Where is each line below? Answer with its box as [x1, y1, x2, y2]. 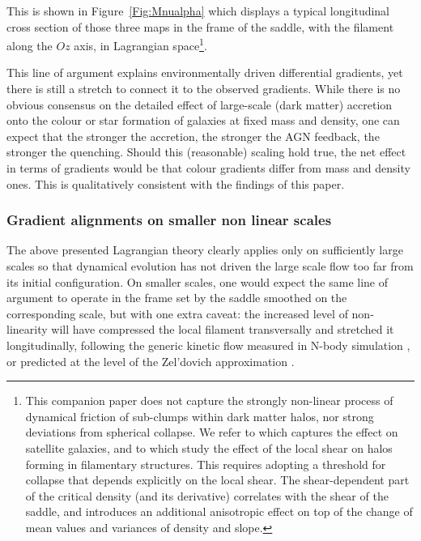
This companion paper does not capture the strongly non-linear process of [25, 392, 393, 409]
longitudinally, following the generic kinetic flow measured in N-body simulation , [6, 336, 410, 353]
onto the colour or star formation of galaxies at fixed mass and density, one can [6, 112, 400, 129]
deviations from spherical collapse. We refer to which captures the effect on [25, 424, 398, 441]
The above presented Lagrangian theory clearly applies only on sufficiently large [6, 241, 403, 258]
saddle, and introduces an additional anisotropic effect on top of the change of [25, 503, 413, 520]
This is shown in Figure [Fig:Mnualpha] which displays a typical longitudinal [6, 2, 390, 19]
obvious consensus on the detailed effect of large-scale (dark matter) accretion [6, 96, 393, 113]
